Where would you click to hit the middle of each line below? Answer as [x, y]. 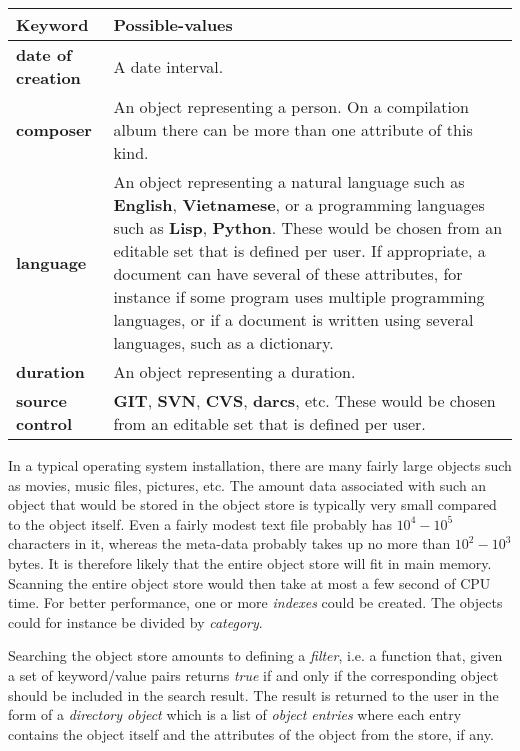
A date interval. [168, 66]
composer [54, 129]
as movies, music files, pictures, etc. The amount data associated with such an [247, 484]
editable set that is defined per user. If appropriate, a [299, 250]
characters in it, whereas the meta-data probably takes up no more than [229, 543]
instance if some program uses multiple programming [299, 296]
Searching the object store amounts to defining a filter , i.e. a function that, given [255, 655]
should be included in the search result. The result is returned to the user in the [253, 694]
